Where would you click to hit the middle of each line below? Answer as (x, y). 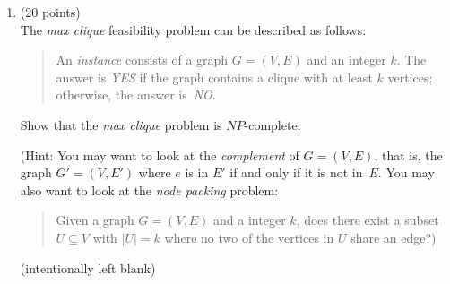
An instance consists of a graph (142, 60)
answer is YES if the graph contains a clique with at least (214, 77)
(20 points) (50, 12)
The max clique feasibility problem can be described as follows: (193, 29)
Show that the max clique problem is (121, 124)
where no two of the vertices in (249, 237)
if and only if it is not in (296, 172)
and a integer (250, 220)
